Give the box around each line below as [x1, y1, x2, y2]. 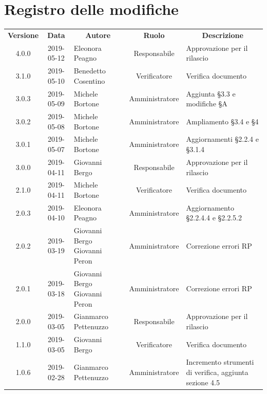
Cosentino [73, 75, 105, 86]
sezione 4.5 [186, 377, 220, 387]
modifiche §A [186, 98, 227, 109]
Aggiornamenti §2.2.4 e [186, 134, 259, 144]
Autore [85, 29, 111, 40]
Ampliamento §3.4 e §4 [186, 116, 259, 126]
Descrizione [202, 29, 243, 40]
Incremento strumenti [186, 357, 254, 367]
